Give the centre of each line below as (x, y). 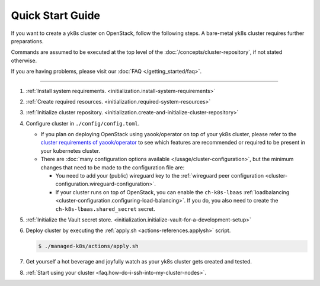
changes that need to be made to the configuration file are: (113, 167)
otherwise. (24, 60)
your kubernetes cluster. (71, 150)
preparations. (27, 41)
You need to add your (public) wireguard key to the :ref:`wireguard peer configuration (159, 176)
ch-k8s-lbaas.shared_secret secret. (105, 209)
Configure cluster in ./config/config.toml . (83, 123)
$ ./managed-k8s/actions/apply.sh (88, 246)
